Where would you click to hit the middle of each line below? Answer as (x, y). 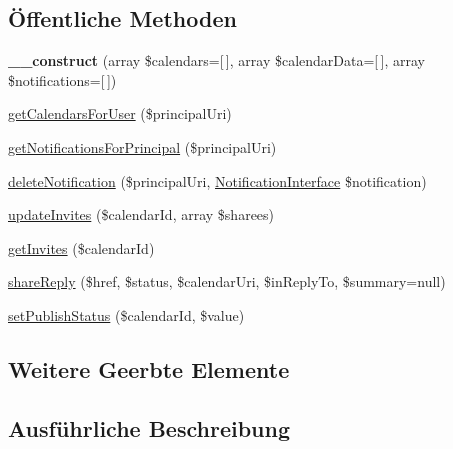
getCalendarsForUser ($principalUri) (120, 113)
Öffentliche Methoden (122, 18)
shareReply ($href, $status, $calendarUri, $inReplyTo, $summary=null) (227, 281)
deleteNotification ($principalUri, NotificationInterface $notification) (217, 180)
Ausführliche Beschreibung (149, 427)
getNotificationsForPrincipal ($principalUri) (142, 146)
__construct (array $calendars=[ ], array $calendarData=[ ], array (216, 60)
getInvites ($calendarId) (81, 247)
